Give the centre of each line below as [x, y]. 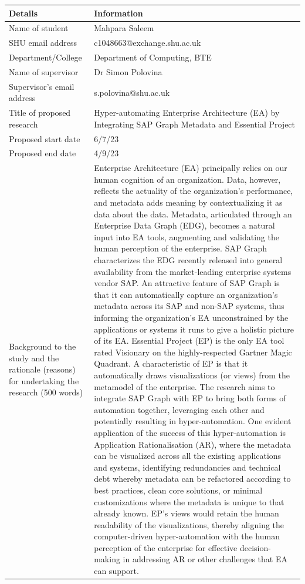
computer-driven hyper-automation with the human [187, 536]
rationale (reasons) [42, 369]
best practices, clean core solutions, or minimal [178, 490]
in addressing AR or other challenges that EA [205, 559]
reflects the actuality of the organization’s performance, [194, 191]
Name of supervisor [44, 71]
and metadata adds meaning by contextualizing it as [188, 202]
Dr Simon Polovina [128, 71]
